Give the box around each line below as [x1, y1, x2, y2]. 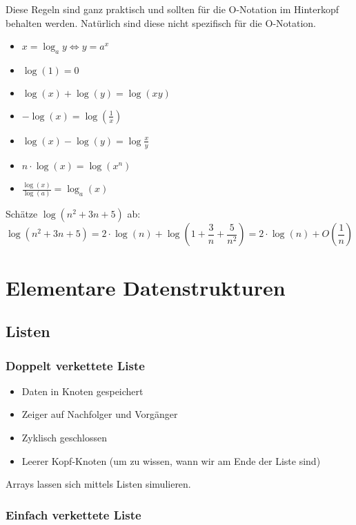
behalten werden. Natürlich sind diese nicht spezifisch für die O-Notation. [6, 15, 317, 30]
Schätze [6, 207, 38, 221]
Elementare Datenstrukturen [6, 273, 286, 301]
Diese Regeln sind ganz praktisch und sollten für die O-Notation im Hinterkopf [6, 2, 339, 16]
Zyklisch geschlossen [21, 430, 107, 444]
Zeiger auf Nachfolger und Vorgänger [21, 407, 178, 421]
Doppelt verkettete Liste [6, 356, 145, 374]
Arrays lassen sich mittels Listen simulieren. [6, 477, 191, 491]
